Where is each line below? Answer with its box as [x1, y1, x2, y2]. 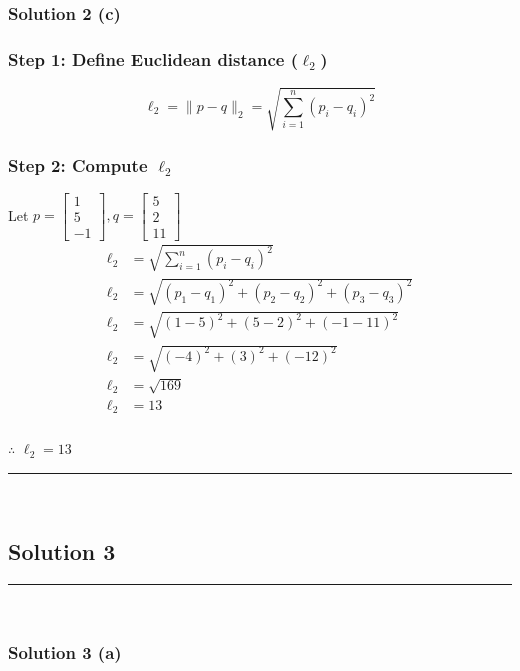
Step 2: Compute [8, 152, 148, 177]
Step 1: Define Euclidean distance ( [8, 46, 298, 71]
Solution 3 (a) [8, 640, 122, 665]
